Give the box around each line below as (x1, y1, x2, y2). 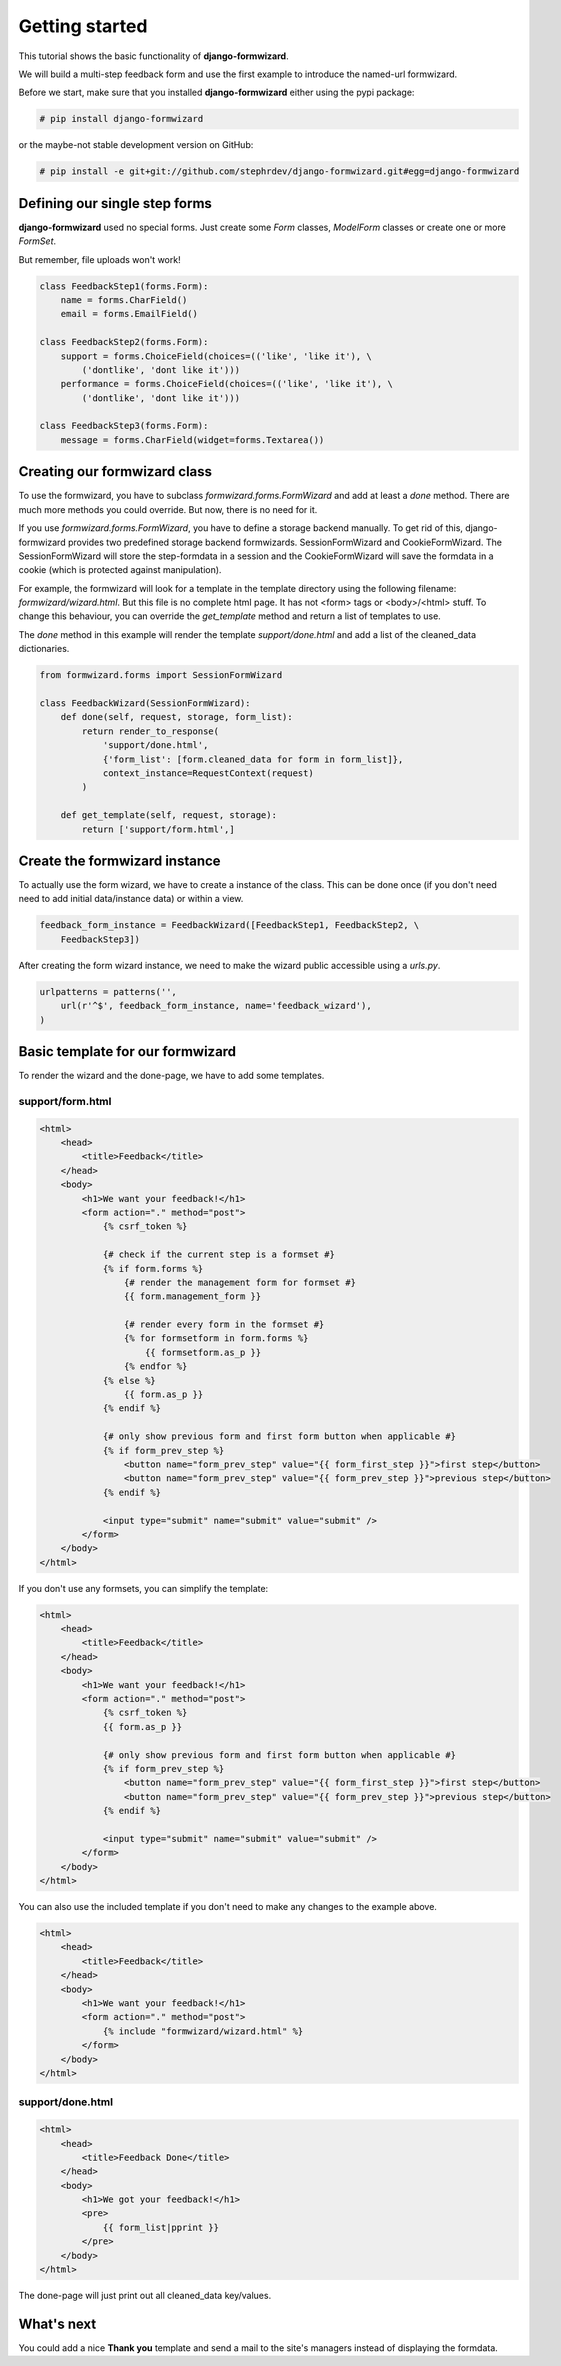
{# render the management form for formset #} (123, 1276, 357, 1288)
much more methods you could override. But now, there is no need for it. (18, 503, 318, 515)
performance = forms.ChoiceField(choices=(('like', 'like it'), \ (60, 378, 394, 390)
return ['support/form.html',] (81, 823, 235, 835)
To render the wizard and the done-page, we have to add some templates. (18, 1070, 325, 1082)
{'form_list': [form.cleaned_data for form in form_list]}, (102, 753, 404, 765)
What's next (18, 2315, 97, 2332)
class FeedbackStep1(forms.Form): (39, 280, 209, 292)
